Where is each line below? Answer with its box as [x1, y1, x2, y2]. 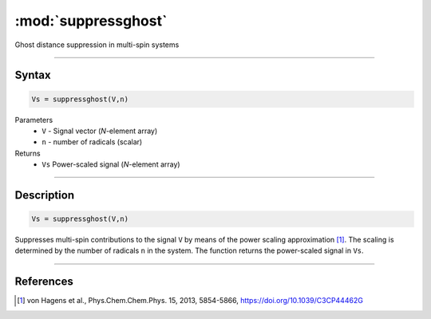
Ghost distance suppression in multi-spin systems [14, 40, 180, 49]
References [14, 275, 73, 289]
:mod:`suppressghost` [14, 12, 168, 30]
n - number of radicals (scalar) [42, 137, 143, 147]
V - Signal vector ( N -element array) [42, 126, 158, 136]
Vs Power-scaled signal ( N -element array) [42, 159, 180, 169]
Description [14, 188, 75, 202]
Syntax [14, 69, 51, 82]
